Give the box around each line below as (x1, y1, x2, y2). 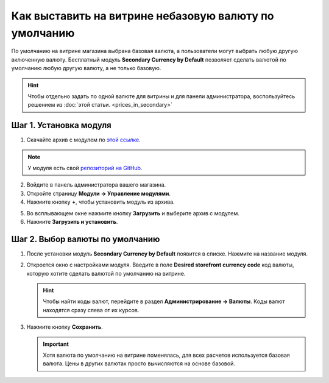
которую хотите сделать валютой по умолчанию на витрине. (26, 270, 186, 277)
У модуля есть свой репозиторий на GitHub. (27, 164, 143, 171)
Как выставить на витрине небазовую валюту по (11, 9, 274, 23)
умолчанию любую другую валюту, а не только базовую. (11, 65, 161, 72)
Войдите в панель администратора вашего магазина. (26, 181, 166, 188)
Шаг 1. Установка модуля (11, 120, 112, 131)
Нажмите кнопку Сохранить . (26, 323, 103, 331)
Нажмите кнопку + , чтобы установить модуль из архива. (26, 198, 175, 206)
